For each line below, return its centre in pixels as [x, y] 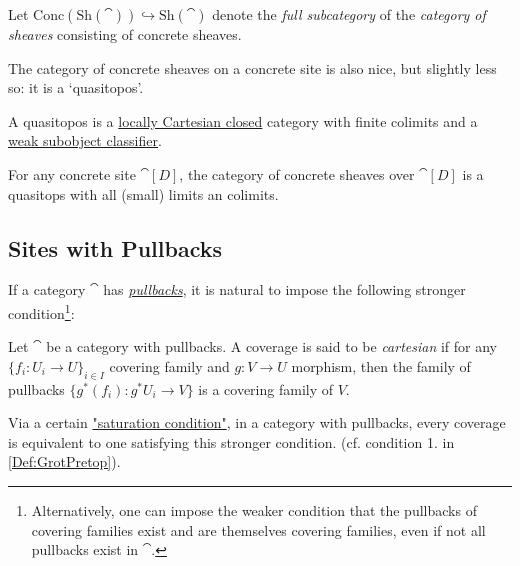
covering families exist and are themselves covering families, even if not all [258, 529]
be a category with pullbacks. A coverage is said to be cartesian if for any [272, 346]
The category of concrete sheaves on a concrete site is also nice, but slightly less [252, 67]
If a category [47, 289]
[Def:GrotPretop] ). [64, 461]
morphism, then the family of [381, 365]
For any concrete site [72, 173]
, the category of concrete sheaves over [297, 173]
